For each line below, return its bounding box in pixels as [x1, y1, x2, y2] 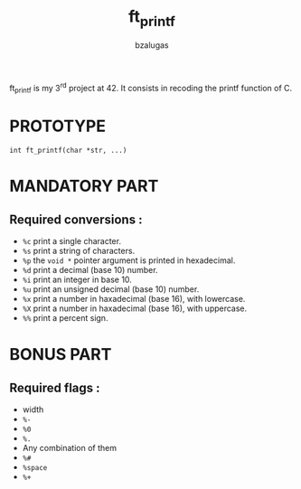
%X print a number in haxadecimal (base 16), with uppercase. [22, 303, 248, 314]
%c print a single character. [22, 235, 122, 246]
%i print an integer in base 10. [22, 274, 133, 285]
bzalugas [135, 39, 169, 51]
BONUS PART [9, 344, 112, 365]
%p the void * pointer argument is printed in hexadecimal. [22, 255, 236, 266]
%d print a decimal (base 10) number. [22, 264, 158, 275]
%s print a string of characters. [22, 245, 136, 256]
